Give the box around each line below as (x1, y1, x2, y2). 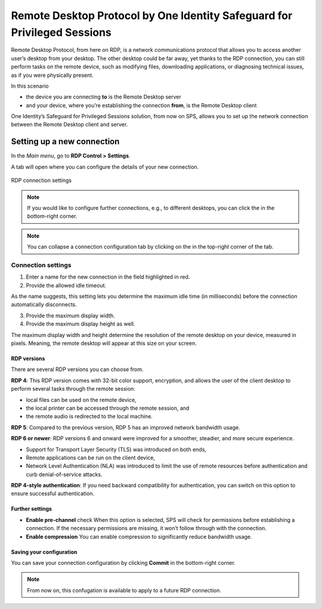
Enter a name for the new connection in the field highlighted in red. (26, 273, 190, 280)
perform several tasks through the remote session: (11, 385, 135, 392)
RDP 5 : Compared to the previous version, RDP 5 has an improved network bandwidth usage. (11, 423, 240, 431)
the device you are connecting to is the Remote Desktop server (26, 93, 181, 101)
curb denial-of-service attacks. (26, 471, 103, 478)
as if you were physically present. (11, 72, 94, 79)
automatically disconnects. (11, 301, 78, 308)
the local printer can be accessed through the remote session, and (26, 404, 190, 412)
